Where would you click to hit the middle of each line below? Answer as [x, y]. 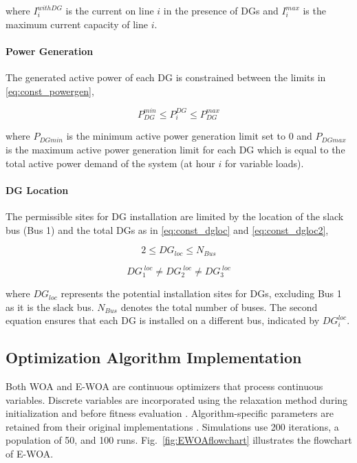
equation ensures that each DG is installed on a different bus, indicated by [163, 320]
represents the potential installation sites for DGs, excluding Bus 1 [201, 293]
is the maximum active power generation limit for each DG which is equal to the [175, 149]
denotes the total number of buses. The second [219, 306]
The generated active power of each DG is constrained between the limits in [166, 77]
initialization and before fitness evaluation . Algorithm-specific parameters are [170, 413]
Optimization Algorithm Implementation [154, 357]
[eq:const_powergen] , [50, 90]
